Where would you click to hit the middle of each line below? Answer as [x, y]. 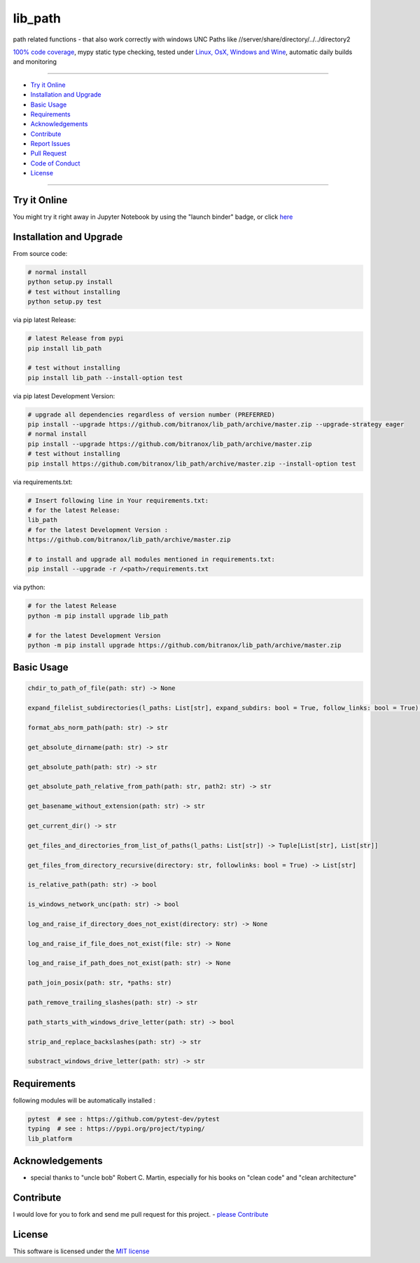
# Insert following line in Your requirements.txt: [118, 500]
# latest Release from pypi [76, 339]
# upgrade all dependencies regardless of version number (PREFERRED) [152, 414]
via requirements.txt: [43, 482]
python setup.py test [65, 302]
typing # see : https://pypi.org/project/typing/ [117, 1129]
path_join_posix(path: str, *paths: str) [100, 983]
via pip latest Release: [44, 320]
